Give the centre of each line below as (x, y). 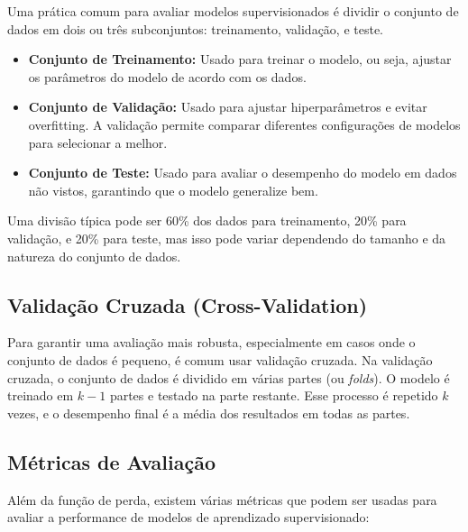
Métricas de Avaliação (111, 461)
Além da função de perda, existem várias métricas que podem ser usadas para (222, 499)
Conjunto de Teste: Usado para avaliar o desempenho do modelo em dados (243, 173)
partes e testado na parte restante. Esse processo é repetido (274, 395)
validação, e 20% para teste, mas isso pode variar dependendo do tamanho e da (227, 238)
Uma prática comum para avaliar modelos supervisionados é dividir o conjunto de (233, 11)
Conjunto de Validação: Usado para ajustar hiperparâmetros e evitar (228, 107)
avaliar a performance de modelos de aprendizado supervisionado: (188, 517)
